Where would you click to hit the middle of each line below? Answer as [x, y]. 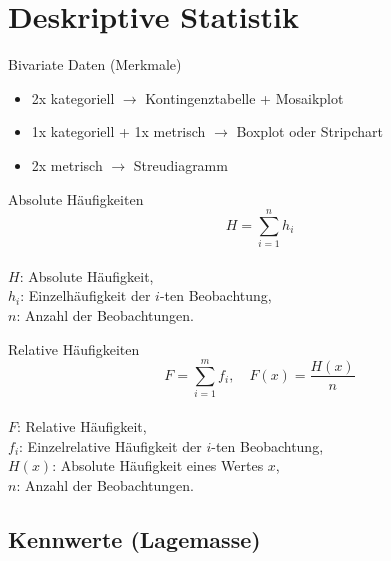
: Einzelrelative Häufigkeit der [110, 445]
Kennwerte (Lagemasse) [134, 538]
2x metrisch [67, 164]
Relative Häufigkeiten [74, 348]
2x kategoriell [73, 97]
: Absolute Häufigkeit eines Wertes [158, 465]
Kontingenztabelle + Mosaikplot [244, 97]
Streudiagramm [180, 164]
